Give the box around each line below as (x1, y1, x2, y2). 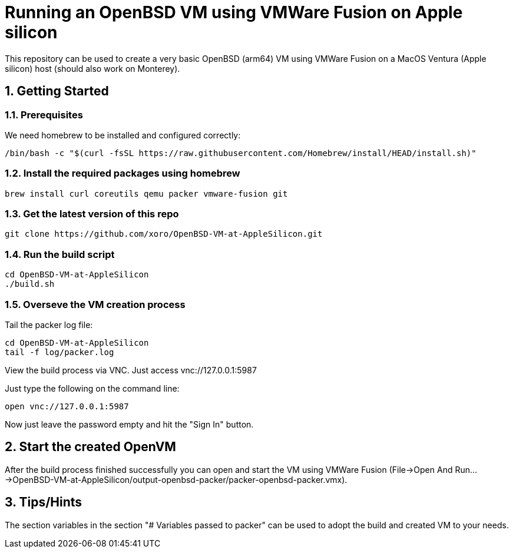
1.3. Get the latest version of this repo (5, 208, 179, 220)
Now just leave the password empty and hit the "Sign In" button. (5, 419, 254, 429)
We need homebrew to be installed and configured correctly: (5, 130, 241, 140)
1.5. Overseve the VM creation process (5, 298, 186, 310)
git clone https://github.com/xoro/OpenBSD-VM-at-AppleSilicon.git (5, 229, 323, 239)
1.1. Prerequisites (5, 108, 83, 121)
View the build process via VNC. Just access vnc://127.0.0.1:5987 (5, 365, 257, 375)
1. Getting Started (5, 84, 109, 99)
